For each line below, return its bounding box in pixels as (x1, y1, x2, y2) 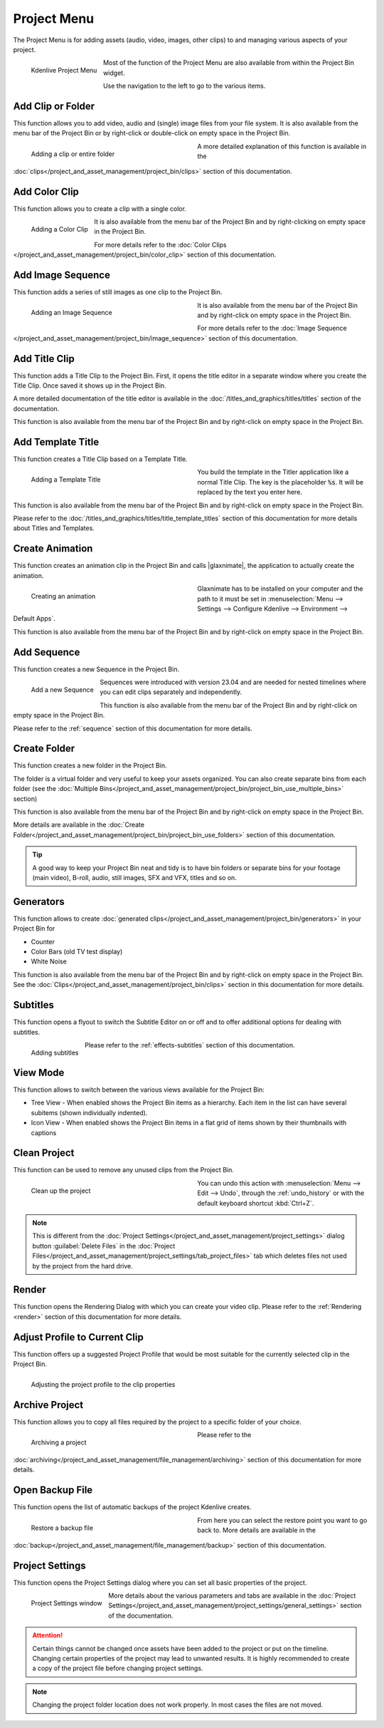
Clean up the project (31, 1186, 91, 1195)
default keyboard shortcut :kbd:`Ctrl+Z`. (197, 1199, 314, 1207)
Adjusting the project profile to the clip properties (31, 1380, 176, 1389)
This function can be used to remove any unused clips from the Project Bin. (13, 1166, 234, 1174)
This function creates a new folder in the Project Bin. (13, 761, 167, 770)
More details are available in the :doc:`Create (13, 820, 145, 829)
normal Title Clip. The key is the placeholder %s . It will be (197, 477, 364, 486)
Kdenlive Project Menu (31, 66, 97, 75)
